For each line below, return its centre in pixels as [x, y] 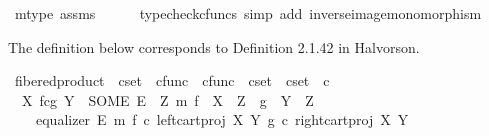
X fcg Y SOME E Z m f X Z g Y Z [167, 99]
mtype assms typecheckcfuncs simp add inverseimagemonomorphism [248, 13]
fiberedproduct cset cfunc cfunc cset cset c [172, 80]
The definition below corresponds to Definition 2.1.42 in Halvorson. [214, 46]
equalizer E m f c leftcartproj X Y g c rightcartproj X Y [222, 119]
